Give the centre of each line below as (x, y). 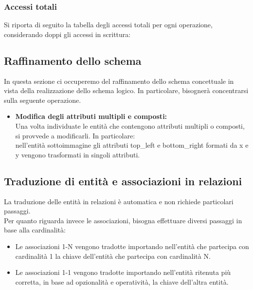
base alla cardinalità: (35, 230)
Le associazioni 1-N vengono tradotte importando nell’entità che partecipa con (132, 246)
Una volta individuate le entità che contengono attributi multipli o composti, (130, 126)
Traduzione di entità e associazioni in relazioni (123, 181)
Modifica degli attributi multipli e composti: (91, 116)
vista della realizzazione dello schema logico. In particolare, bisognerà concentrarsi (126, 90)
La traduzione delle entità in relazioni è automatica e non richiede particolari (119, 201)
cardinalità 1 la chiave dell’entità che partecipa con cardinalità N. (113, 256)
